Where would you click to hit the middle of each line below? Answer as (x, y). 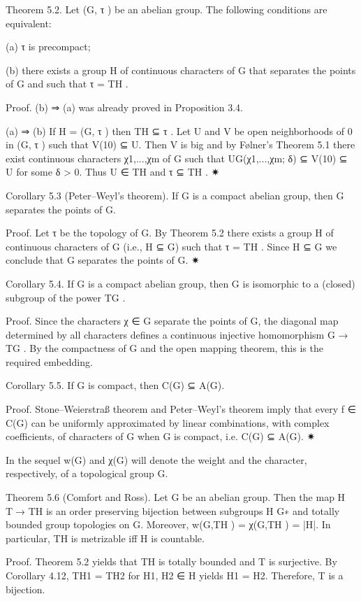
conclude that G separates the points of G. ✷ (103, 260)
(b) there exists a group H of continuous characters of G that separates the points (181, 70)
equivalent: (29, 23)
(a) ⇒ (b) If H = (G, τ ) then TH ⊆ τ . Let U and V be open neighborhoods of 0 (179, 130)
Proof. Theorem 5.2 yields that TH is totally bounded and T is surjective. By (171, 561)
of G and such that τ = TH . (67, 84)
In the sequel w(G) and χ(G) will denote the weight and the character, (156, 459)
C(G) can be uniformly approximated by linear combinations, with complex (168, 422)
